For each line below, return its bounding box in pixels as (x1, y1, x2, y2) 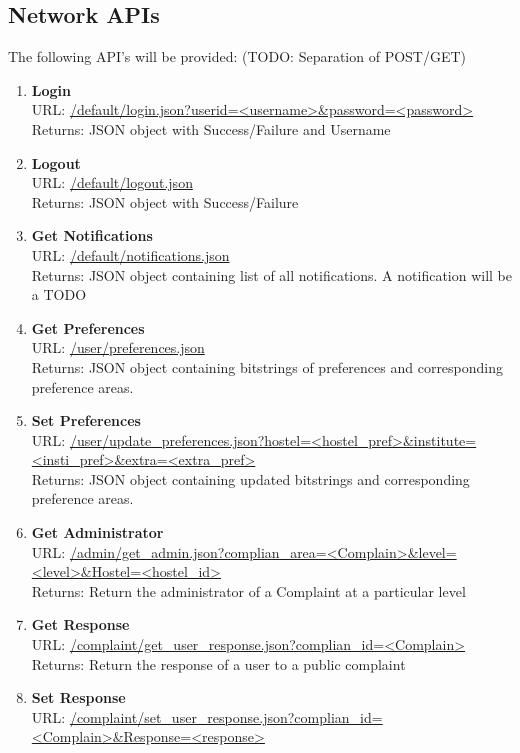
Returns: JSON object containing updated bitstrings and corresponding (31, 468, 470, 489)
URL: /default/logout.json (31, 172, 193, 193)
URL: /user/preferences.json (31, 337, 205, 358)
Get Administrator (31, 522, 164, 543)
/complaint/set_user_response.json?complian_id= (69, 706, 383, 727)
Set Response (31, 687, 126, 708)
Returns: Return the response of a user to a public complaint (31, 653, 406, 674)
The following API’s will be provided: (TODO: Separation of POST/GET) (8, 46, 467, 67)
